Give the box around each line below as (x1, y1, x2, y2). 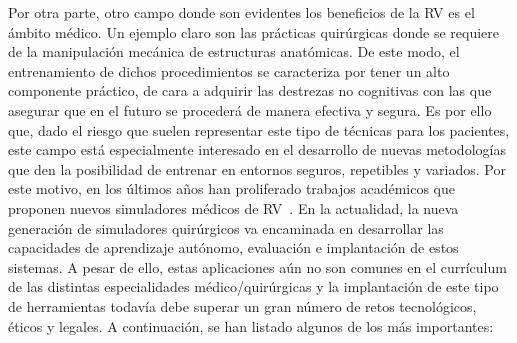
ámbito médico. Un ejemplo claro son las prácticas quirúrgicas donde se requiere (8, 21, 499, 42)
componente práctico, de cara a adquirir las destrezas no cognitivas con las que (8, 80, 492, 101)
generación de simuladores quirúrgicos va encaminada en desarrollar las (8, 217, 444, 238)
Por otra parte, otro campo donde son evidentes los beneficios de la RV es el (8, 2, 475, 22)
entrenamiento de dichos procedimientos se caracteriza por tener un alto (8, 60, 450, 81)
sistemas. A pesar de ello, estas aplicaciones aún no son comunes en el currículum (8, 256, 507, 277)
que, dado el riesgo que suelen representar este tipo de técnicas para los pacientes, (8, 119, 510, 140)
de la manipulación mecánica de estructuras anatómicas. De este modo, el (8, 41, 460, 62)
